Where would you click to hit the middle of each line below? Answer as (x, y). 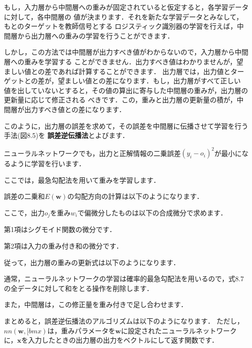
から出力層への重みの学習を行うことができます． (96, 35)
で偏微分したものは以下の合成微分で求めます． (152, 213)
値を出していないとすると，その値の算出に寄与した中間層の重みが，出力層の (126, 90)
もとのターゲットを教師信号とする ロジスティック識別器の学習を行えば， (120, 26)
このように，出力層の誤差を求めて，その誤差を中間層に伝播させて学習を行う (126, 126)
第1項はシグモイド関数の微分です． (60, 229)
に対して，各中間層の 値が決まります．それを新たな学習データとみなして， (124, 16)
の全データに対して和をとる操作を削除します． (79, 288)
